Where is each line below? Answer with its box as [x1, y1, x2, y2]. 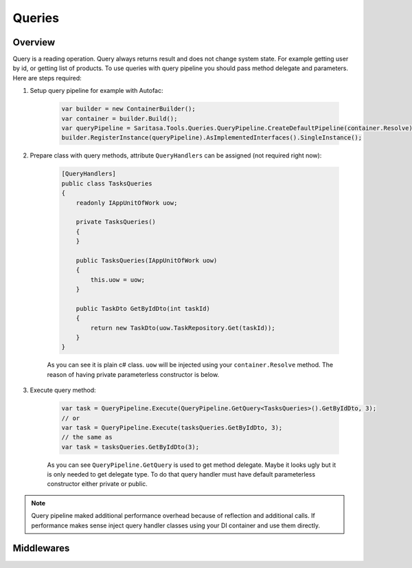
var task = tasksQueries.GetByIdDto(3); [61, 443, 199, 450]
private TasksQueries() [76, 218, 156, 226]
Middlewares [12, 543, 70, 554]
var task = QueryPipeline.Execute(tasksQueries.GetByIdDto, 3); [61, 424, 283, 431]
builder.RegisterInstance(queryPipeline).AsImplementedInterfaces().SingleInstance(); [61, 134, 363, 142]
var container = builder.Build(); [61, 114, 178, 122]
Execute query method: [30, 386, 96, 395]
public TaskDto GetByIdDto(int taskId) [76, 305, 211, 312]
